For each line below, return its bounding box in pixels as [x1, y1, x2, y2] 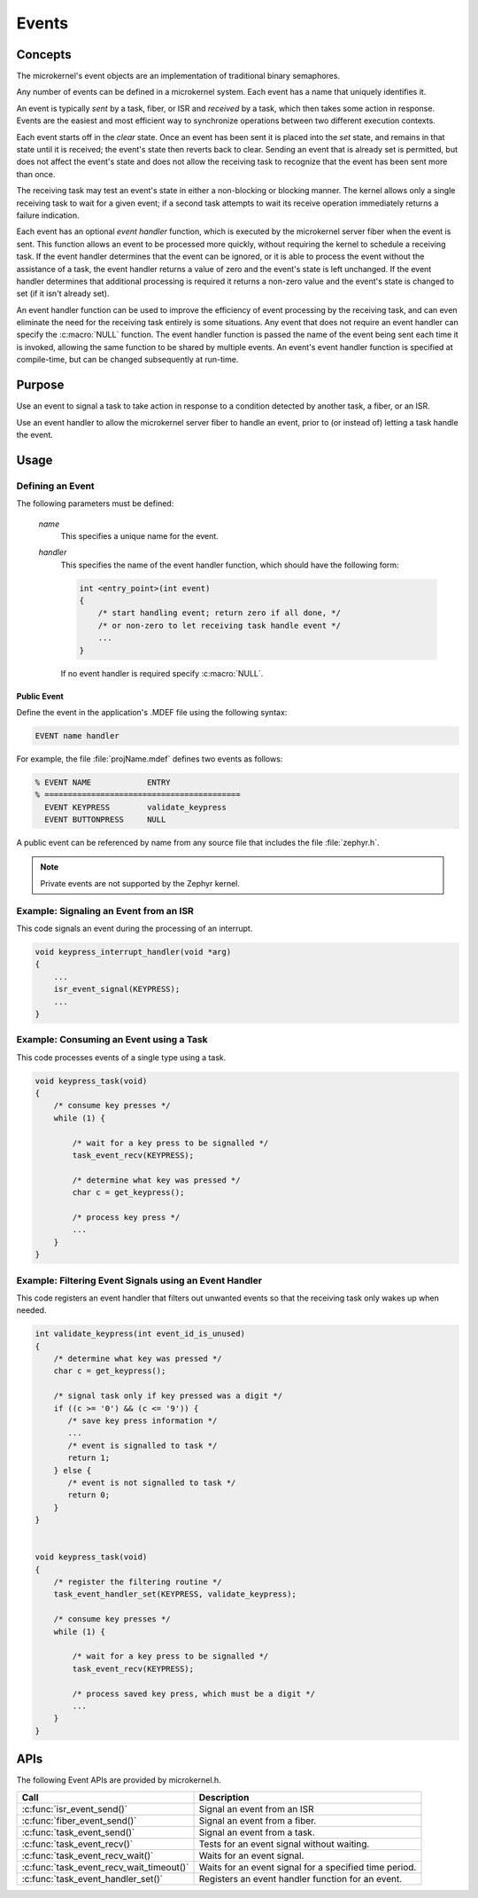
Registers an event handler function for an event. [198, 1872, 403, 1885]
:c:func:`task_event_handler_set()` [21, 1872, 164, 1885]
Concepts [16, 47, 72, 62]
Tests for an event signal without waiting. [198, 1838, 370, 1850]
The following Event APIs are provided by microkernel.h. [16, 1775, 221, 1785]
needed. [16, 1305, 47, 1316]
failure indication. [16, 209, 80, 221]
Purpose [16, 378, 65, 393]
